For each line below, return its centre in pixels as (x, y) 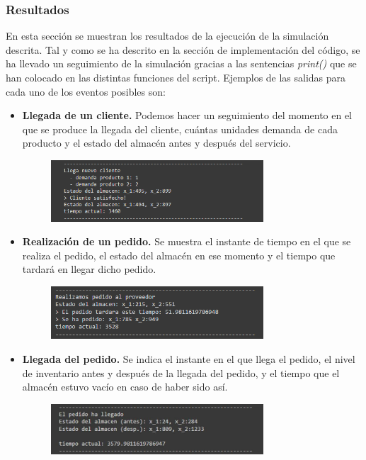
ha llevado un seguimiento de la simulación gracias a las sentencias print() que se (181, 63)
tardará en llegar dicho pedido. (89, 269)
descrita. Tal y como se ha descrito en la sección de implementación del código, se (183, 49)
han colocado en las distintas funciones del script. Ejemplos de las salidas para (176, 77)
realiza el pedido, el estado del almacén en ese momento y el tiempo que (179, 255)
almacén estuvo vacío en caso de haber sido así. (125, 387)
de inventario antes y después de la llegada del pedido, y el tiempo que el (181, 372)
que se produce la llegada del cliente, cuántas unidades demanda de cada (180, 129)
